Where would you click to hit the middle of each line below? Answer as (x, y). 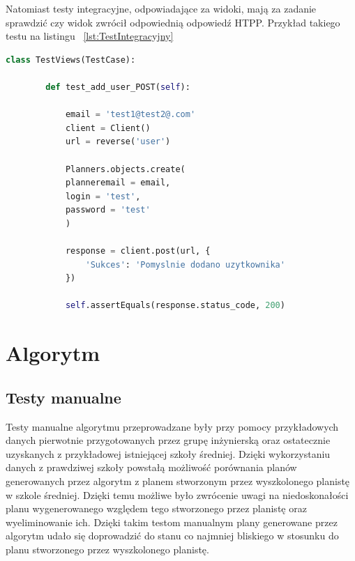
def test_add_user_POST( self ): (118, 87)
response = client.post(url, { (138, 251)
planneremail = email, (118, 183)
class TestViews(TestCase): (71, 60)
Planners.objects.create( (125, 169)
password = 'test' (108, 210)
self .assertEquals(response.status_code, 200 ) (175, 306)
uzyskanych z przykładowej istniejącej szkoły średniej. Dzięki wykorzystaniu (168, 453)
